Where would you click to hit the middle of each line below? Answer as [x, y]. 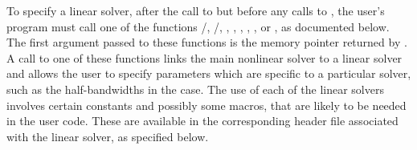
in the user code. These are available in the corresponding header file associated [202, 121]
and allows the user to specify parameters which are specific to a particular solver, [209, 73]
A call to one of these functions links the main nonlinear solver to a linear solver [204, 57]
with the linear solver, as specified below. [108, 136]
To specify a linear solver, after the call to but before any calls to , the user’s [196, 10]
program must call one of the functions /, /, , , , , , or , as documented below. [198, 26]
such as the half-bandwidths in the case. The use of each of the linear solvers [195, 89]
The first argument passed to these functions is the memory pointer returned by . [207, 42]
